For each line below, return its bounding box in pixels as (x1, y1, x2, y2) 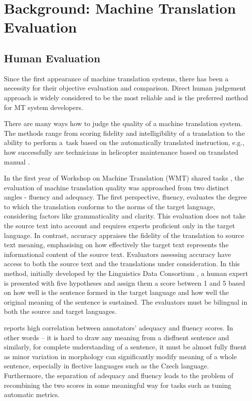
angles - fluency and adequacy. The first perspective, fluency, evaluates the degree (4, 192, 247, 202)
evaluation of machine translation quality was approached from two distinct (4, 182, 229, 192)
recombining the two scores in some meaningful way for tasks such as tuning (4, 380, 232, 390)
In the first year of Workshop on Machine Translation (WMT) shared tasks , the (4, 173, 244, 183)
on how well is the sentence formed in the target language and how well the (4, 287, 229, 297)
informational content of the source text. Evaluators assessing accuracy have (4, 249, 231, 259)
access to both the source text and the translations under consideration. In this (4, 258, 240, 269)
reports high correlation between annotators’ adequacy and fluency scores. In (4, 323, 234, 333)
